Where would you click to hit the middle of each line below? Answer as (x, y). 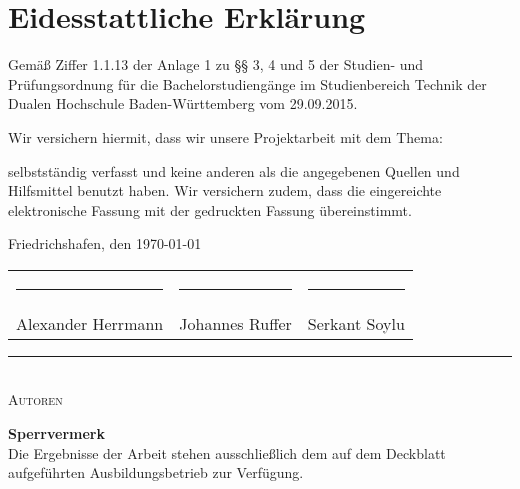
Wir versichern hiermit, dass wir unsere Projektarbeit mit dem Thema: (225, 136)
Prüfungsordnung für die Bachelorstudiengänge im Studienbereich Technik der (247, 83)
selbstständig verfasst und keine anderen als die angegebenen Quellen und (234, 170)
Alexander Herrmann (90, 323)
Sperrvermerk (56, 433)
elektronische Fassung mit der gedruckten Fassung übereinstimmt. (210, 209)
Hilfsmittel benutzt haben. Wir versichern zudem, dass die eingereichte (225, 190)
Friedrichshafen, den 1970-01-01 (105, 243)
